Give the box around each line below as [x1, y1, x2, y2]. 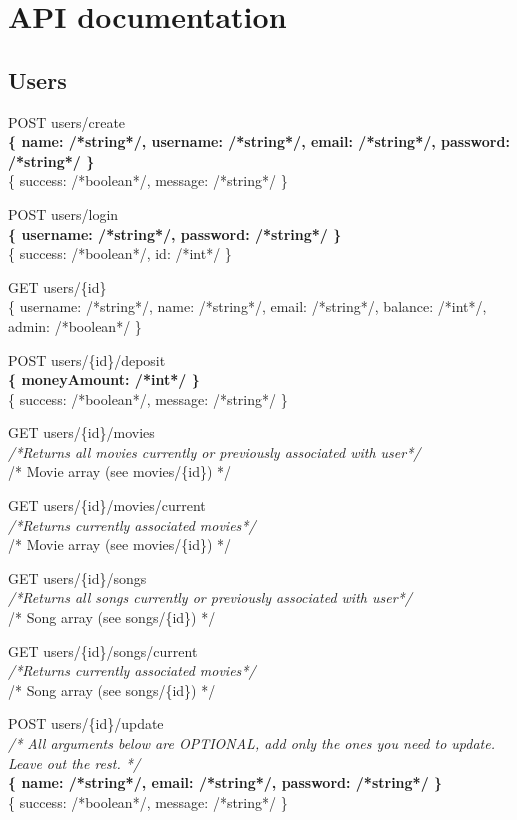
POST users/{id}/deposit [8, 349, 166, 370]
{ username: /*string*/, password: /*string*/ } [8, 223, 342, 244]
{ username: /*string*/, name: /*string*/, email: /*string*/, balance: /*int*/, [8, 296, 487, 317]
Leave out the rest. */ [8, 752, 141, 773]
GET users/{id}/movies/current [8, 495, 206, 516]
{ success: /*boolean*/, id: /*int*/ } [8, 243, 232, 264]
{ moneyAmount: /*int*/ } [8, 369, 200, 390]
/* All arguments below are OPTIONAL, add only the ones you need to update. [8, 733, 495, 754]
